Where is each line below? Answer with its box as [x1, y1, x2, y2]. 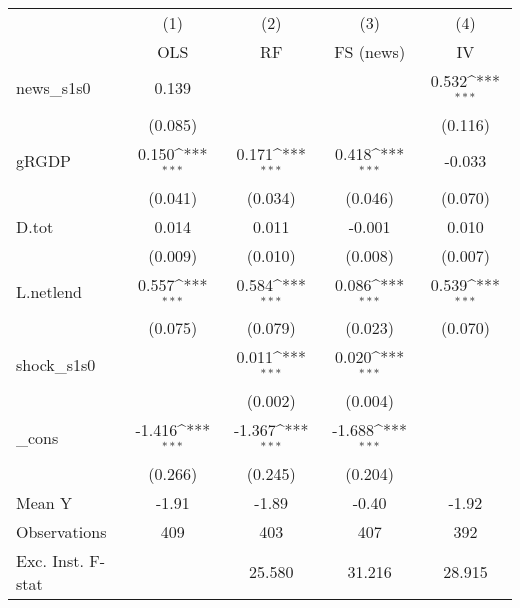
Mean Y [16, 490, 73, 514]
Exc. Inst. [16, 548, 84, 572]
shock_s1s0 [16, 352, 96, 376]
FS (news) [334, 40, 406, 63]
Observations [16, 519, 107, 543]
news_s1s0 [16, 76, 91, 100]
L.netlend [16, 279, 83, 303]
